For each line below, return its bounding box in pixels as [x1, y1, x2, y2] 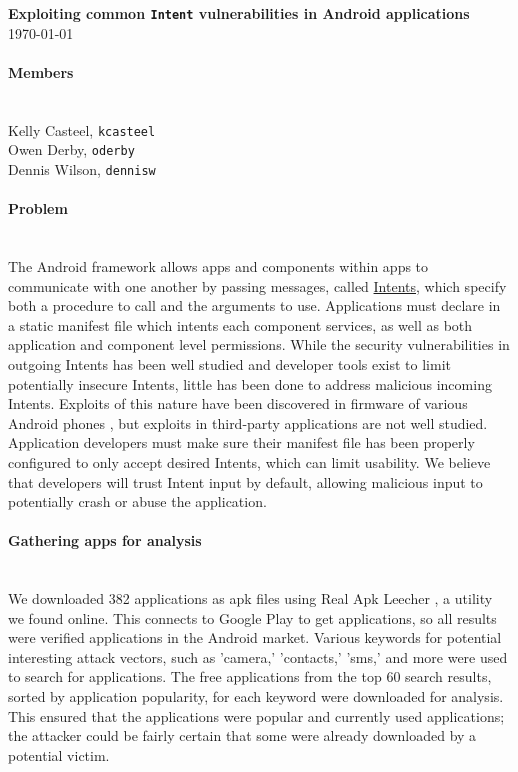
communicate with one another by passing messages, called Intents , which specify [8, 275, 507, 296]
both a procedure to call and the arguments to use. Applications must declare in [8, 295, 501, 316]
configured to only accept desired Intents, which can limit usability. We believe [8, 451, 491, 472]
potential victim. [8, 744, 110, 765]
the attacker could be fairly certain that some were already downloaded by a [8, 725, 477, 746]
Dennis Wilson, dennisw [8, 158, 156, 179]
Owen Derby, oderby [8, 139, 135, 160]
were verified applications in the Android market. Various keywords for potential [8, 627, 502, 648]
